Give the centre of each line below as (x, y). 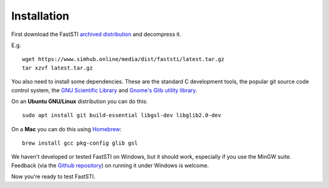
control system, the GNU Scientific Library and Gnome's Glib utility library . (104, 90)
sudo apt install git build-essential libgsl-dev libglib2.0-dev (122, 115)
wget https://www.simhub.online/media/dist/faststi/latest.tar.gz (123, 59)
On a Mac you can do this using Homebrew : (66, 129)
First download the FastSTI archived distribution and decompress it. (96, 34)
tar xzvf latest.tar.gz (58, 68)
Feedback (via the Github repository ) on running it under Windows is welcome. (110, 165)
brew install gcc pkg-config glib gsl (80, 143)
